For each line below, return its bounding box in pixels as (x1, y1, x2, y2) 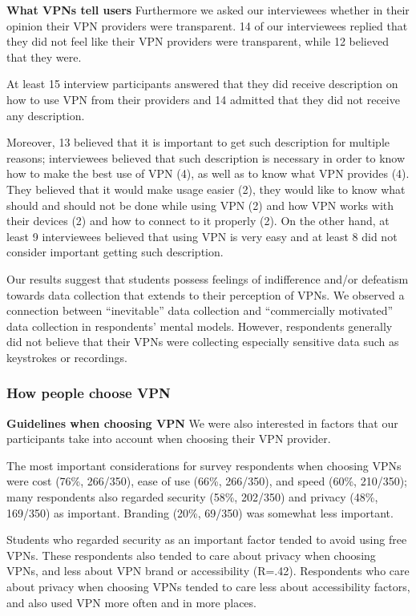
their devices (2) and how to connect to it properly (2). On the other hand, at (6, 212, 390, 229)
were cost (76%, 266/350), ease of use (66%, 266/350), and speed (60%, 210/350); (6, 473, 407, 489)
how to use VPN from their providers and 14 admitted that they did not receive (6, 91, 400, 107)
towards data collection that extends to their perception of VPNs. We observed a (6, 286, 405, 303)
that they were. (6, 48, 82, 65)
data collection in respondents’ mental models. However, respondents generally (6, 317, 393, 334)
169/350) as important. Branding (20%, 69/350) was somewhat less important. (6, 504, 394, 521)
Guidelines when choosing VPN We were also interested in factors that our (6, 414, 398, 431)
